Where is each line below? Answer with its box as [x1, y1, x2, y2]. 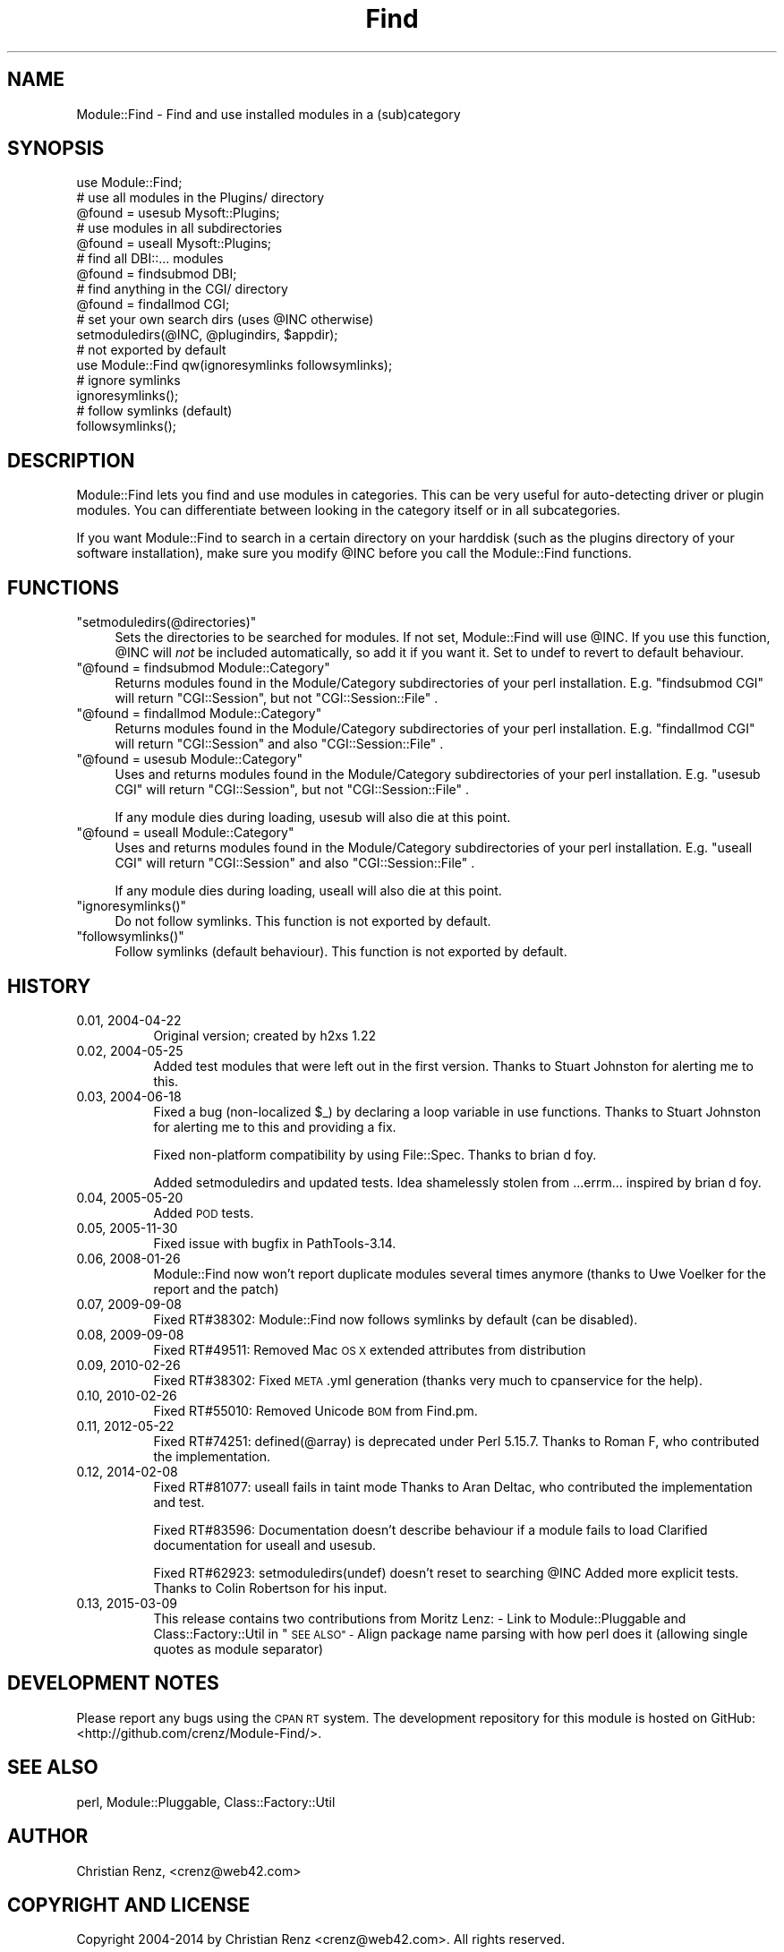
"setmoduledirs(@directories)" [76, 614, 257, 630]
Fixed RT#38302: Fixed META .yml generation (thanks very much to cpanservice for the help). [153, 1372, 703, 1388]
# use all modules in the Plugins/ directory [76, 190, 325, 206]
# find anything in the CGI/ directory [76, 281, 288, 297]
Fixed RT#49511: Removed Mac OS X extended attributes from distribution [153, 1341, 586, 1357]
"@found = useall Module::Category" [76, 825, 294, 841]
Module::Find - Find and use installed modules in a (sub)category [76, 106, 461, 122]
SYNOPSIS [7, 137, 105, 160]
